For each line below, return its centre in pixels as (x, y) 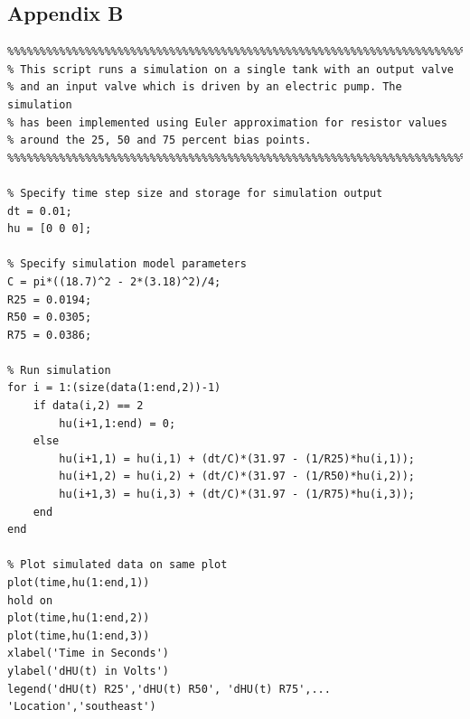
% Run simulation (59, 370)
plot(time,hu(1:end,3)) (79, 635)
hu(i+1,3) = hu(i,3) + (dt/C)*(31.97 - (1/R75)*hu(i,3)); (237, 495)
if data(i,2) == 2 (88, 406)
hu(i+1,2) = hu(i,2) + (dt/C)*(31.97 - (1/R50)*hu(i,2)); (237, 476)
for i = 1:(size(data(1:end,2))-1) (114, 388)
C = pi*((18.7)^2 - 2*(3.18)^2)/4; (114, 281)
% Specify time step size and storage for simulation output (195, 193)
